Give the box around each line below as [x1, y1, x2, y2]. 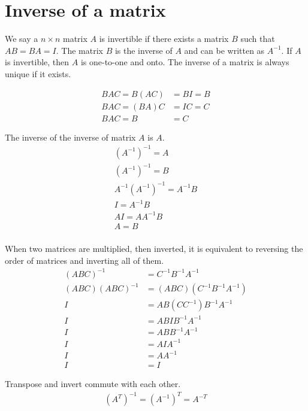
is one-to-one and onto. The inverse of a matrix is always [80, 56, 289, 68]
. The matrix [56, 44, 103, 56]
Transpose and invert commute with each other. [5, 377, 181, 390]
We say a [5, 32, 38, 45]
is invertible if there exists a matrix [99, 32, 229, 45]
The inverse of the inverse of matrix [5, 130, 136, 143]
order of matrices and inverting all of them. [5, 254, 164, 266]
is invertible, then [5, 56, 70, 68]
